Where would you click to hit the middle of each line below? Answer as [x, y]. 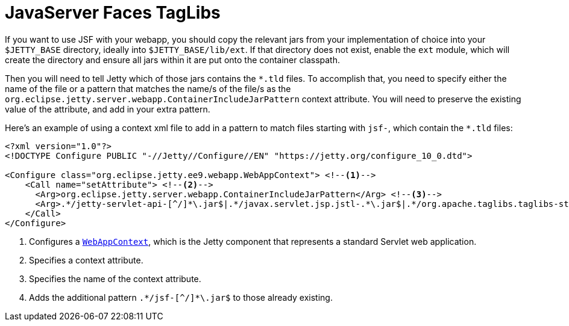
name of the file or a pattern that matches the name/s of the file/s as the [148, 88]
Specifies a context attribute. [86, 260]
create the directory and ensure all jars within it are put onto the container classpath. [172, 60]
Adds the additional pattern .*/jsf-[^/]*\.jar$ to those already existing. [181, 297]
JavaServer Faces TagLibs [113, 13]
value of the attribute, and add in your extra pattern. [108, 109]
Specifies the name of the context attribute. [115, 278]
